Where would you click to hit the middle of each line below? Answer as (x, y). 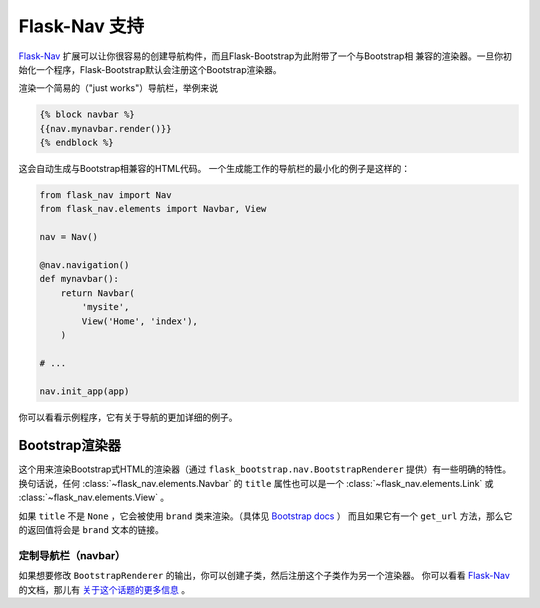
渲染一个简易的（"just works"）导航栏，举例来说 (118, 88)
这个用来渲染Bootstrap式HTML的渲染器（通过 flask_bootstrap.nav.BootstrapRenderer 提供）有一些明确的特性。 (265, 469)
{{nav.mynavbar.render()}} (105, 128)
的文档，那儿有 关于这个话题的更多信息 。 (104, 589)
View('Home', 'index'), (140, 321)
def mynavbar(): (79, 279)
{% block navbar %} (87, 114)
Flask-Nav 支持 (81, 26)
